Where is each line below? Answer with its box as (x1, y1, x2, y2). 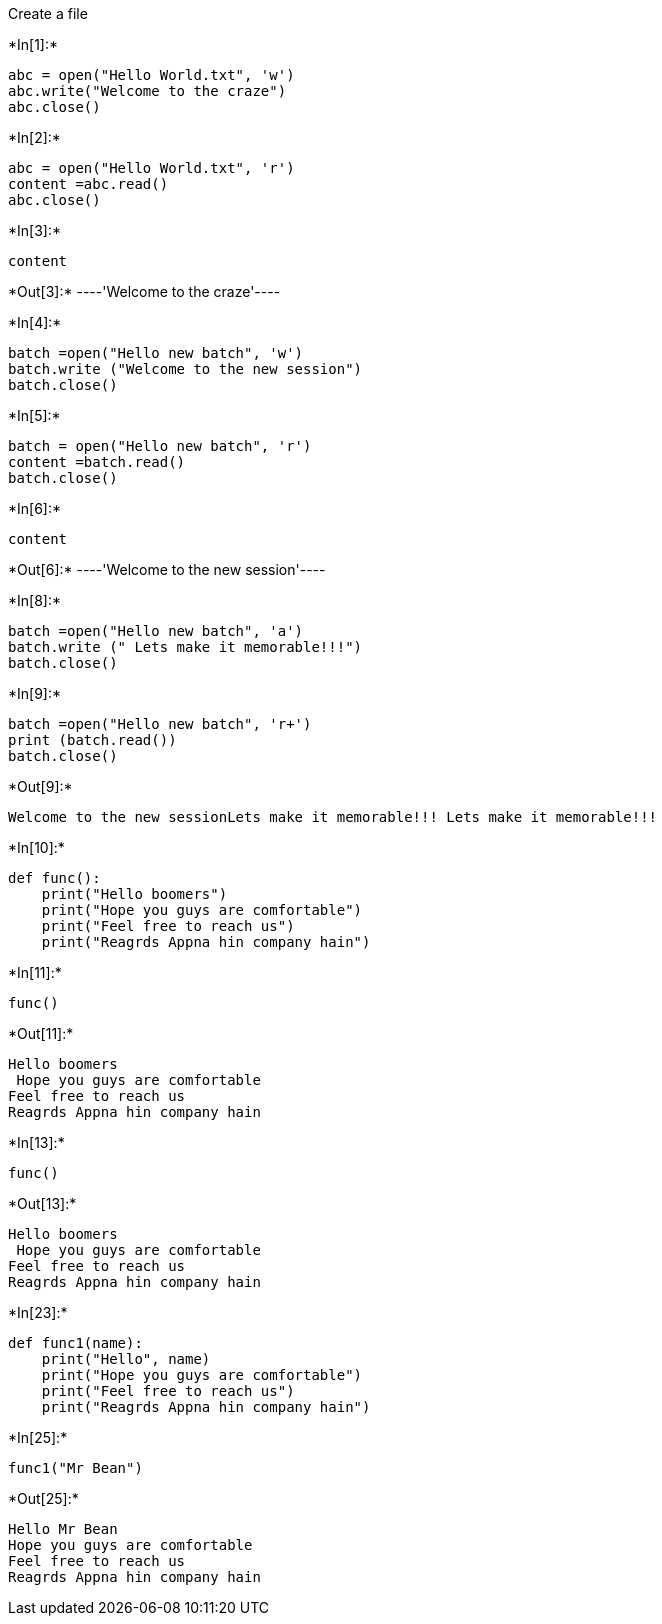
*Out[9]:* (8, 778, 73, 795)
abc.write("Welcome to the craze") (8, 83, 287, 99)
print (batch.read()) (8, 732, 177, 748)
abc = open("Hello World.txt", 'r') (8, 160, 295, 176)
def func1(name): (8, 1335, 143, 1351)
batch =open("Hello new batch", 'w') (8, 345, 304, 361)
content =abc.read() (8, 176, 169, 192)
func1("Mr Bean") (8, 1460, 143, 1476)
